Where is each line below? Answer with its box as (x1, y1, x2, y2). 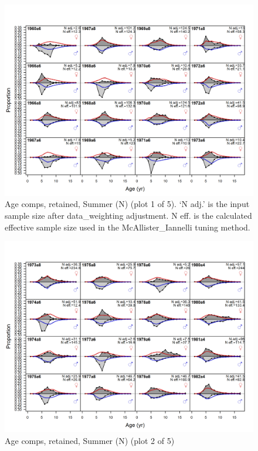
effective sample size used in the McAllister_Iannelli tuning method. (5, 221, 250, 233)
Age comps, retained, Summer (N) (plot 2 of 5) (5, 434, 175, 446)
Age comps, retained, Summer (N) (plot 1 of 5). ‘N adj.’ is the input (5, 198, 250, 210)
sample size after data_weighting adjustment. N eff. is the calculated (5, 209, 252, 222)
